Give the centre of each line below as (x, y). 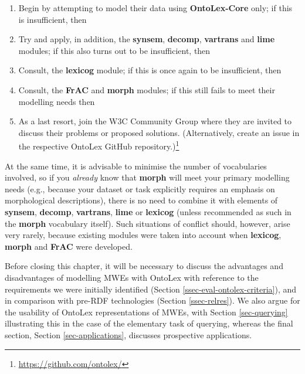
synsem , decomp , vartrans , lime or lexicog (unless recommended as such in (148, 211)
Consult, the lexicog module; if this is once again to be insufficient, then (150, 70)
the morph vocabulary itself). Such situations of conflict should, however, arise (148, 223)
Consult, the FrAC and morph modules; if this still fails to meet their (147, 89)
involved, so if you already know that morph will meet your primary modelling (147, 177)
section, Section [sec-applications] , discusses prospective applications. (128, 334)
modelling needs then (57, 101)
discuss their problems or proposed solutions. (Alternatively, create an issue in (159, 132)
